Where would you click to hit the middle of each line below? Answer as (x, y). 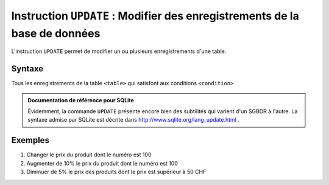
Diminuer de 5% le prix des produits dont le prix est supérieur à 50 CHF (116, 172)
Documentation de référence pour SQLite (81, 100)
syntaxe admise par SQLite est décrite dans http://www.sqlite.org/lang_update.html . (134, 120)
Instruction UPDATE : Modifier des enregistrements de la (155, 16)
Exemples (30, 140)
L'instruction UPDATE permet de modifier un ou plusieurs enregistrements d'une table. (119, 51)
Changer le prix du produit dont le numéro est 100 (89, 155)
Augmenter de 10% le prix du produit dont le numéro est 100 (102, 163)
